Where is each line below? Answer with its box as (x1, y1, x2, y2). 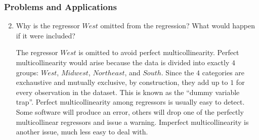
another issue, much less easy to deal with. (16, 126, 148, 137)
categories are (202, 67, 245, 77)
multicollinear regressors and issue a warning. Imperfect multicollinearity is (16, 116, 249, 127)
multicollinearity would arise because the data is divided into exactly (16, 57, 230, 67)
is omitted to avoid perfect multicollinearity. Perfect (78, 47, 239, 58)
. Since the (161, 67, 194, 77)
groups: (16, 67, 39, 77)
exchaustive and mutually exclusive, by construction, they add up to (16, 77, 228, 87)
